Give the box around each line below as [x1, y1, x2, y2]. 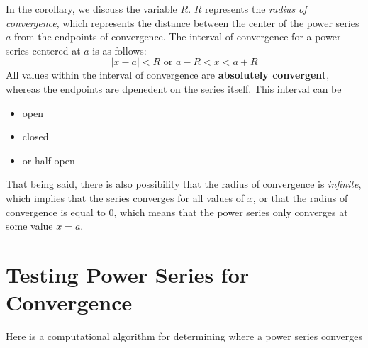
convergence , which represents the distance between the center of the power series [6, 15, 359, 30]
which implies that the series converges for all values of [6, 190, 245, 205]
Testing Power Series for [6, 259, 250, 288]
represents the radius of [205, 1, 307, 16]
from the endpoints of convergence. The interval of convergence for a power [14, 29, 341, 44]
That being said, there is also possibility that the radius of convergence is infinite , [6, 176, 362, 191]
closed [22, 129, 49, 144]
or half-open [22, 152, 75, 167]
